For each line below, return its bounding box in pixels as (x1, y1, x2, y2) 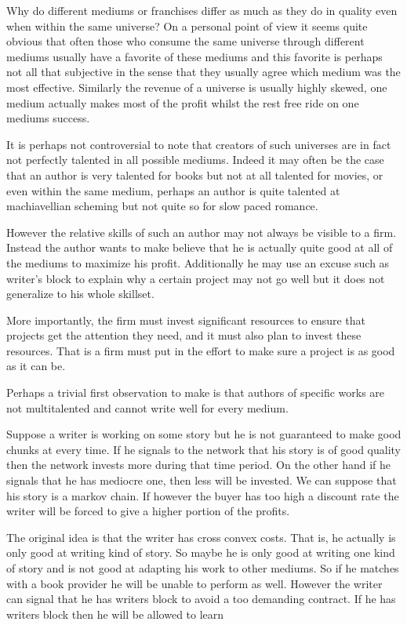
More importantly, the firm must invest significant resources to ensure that (6, 311, 366, 328)
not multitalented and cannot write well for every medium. (6, 399, 289, 416)
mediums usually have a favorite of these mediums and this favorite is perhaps (6, 48, 383, 64)
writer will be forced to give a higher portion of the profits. (6, 503, 290, 519)
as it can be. (6, 358, 66, 374)
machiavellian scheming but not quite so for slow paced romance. (6, 198, 318, 214)
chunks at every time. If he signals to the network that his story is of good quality (6, 441, 402, 457)
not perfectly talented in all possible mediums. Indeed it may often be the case (6, 151, 384, 168)
